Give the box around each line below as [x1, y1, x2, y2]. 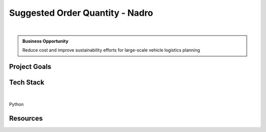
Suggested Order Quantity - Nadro [9, 7, 154, 18]
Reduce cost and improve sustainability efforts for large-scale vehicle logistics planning [22, 47, 200, 53]
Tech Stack [9, 78, 44, 87]
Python [9, 101, 24, 107]
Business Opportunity [22, 38, 68, 44]
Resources [9, 114, 43, 123]
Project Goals [9, 63, 52, 71]
